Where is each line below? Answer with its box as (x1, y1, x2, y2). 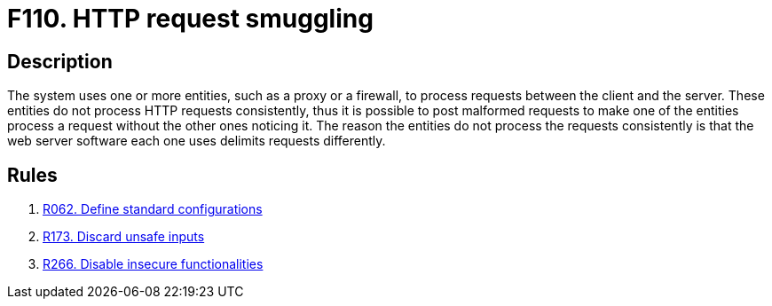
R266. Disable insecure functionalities (43, 256, 264, 272)
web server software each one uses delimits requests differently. (7, 133, 386, 149)
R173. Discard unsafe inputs (43, 229, 205, 245)
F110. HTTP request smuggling (7, 4, 374, 34)
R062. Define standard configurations (43, 201, 263, 217)
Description (7, 50, 113, 73)
